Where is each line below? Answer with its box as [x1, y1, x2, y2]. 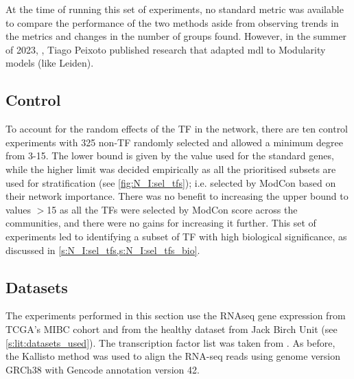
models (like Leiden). [5, 56, 94, 70]
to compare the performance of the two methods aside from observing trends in [5, 15, 339, 30]
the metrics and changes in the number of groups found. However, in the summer [5, 29, 347, 43]
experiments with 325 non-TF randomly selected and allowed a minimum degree [5, 135, 343, 149]
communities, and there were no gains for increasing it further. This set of [5, 216, 316, 230]
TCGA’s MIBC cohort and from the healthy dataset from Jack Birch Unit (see [5, 321, 338, 336]
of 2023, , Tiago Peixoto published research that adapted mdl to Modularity [5, 42, 326, 56]
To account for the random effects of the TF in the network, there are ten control [5, 122, 349, 136]
